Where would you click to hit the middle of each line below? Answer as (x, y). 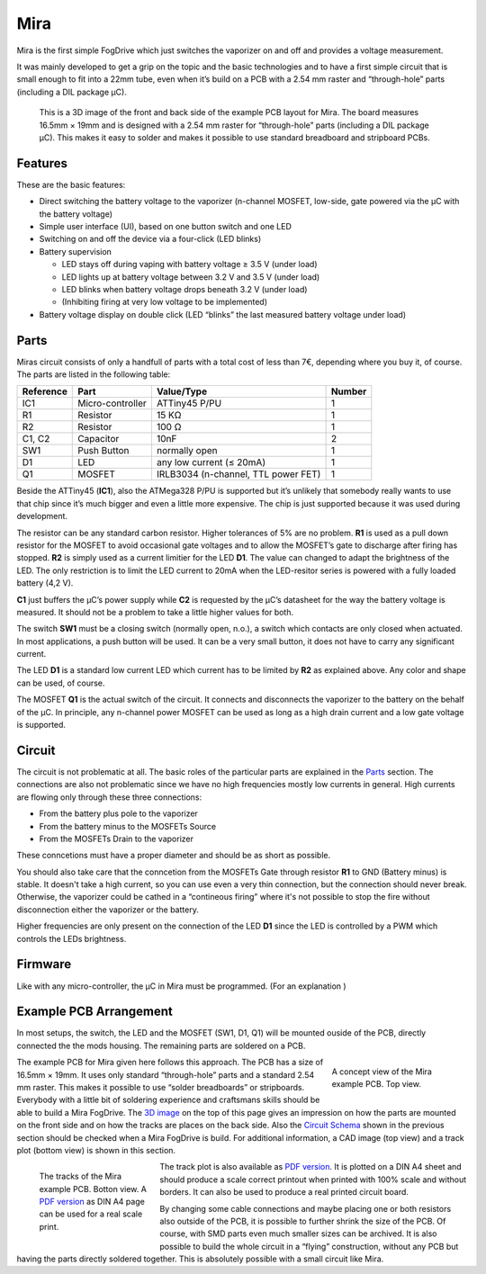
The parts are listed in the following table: (94, 374)
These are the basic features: (71, 184)
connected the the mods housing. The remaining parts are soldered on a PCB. (161, 1045)
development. (42, 516)
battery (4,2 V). (45, 583)
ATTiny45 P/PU (189, 403)
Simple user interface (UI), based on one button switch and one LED (165, 226)
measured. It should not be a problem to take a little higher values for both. (155, 612)
